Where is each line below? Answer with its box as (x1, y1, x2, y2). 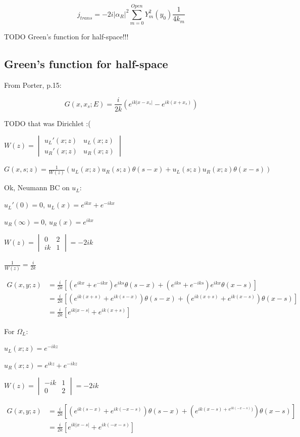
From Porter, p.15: (4, 79, 62, 90)
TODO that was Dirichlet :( (4, 118, 91, 128)
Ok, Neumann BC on (4, 182, 70, 193)
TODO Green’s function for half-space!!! (4, 31, 129, 42)
